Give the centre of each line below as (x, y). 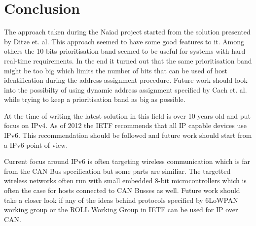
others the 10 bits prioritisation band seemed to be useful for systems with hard (125, 51)
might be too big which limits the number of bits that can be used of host (116, 70)
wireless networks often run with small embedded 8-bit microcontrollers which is (125, 180)
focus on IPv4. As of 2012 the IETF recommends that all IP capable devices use (125, 125)
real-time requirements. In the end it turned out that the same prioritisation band (128, 60)
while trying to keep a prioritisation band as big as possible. (95, 99)
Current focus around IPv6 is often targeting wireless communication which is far (127, 161)
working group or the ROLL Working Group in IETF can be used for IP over (121, 210)
